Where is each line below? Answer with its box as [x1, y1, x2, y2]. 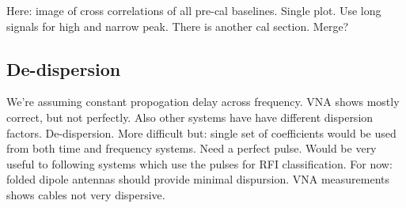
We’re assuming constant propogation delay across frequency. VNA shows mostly [6, 93, 400, 110]
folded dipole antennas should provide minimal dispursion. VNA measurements [6, 171, 390, 187]
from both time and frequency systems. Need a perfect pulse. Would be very [6, 140, 377, 157]
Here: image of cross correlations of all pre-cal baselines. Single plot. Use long [6, 2, 381, 18]
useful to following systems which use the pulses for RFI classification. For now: [6, 155, 393, 172]
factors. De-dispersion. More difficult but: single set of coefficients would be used [6, 124, 397, 141]
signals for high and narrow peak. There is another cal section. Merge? [6, 17, 349, 34]
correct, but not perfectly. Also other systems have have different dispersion [6, 108, 374, 125]
